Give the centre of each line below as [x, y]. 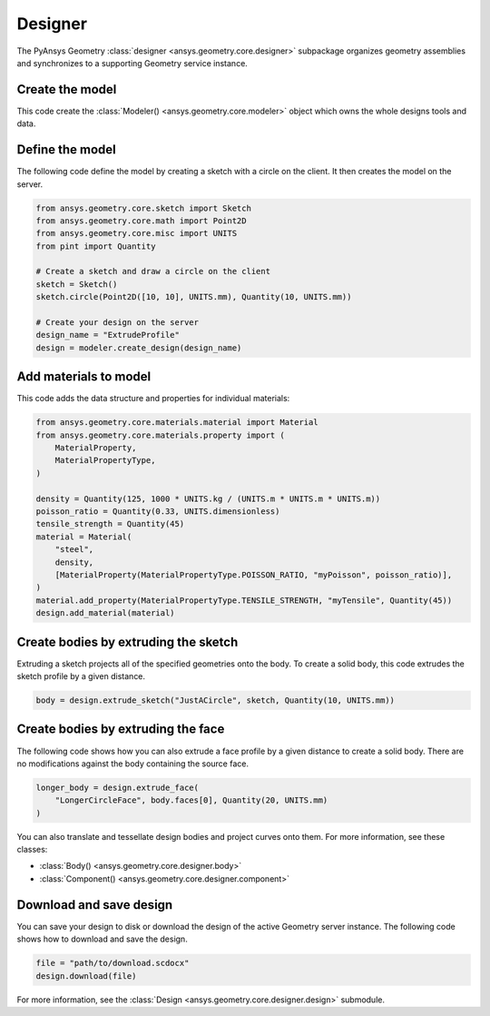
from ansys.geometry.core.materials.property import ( [160, 435]
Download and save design [95, 905]
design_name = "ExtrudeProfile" [108, 335]
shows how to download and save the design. [102, 939]
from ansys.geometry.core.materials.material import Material [177, 423]
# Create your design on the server [118, 323]
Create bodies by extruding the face [121, 730]
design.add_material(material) [106, 613]
